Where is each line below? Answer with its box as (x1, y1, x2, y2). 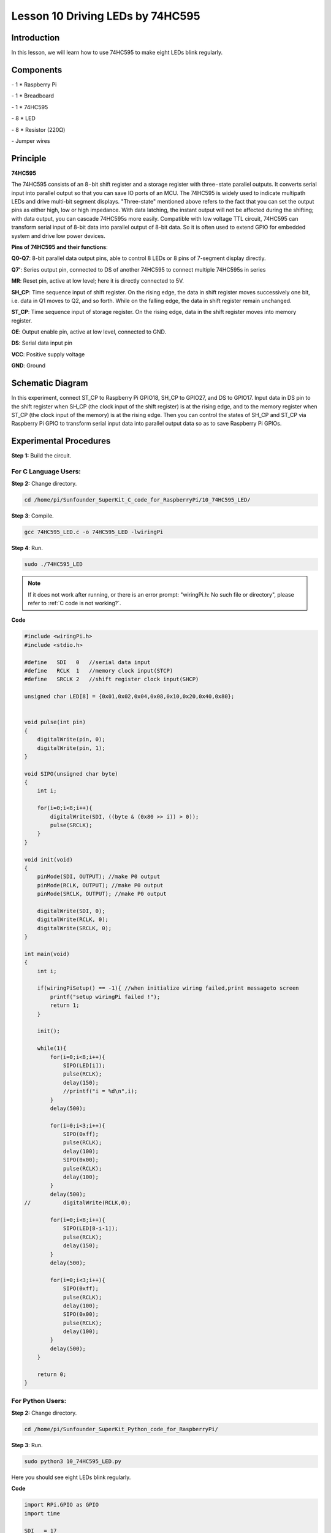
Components (11, 64, 63, 75)
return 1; (50, 1002, 80, 1009)
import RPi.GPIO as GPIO (24, 1501, 99, 1508)
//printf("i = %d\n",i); (63, 1088, 138, 1095)
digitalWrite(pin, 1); (37, 744, 105, 751)
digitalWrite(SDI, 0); (37, 908, 105, 914)
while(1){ (37, 1045, 67, 1052)
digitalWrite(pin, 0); (37, 736, 105, 743)
